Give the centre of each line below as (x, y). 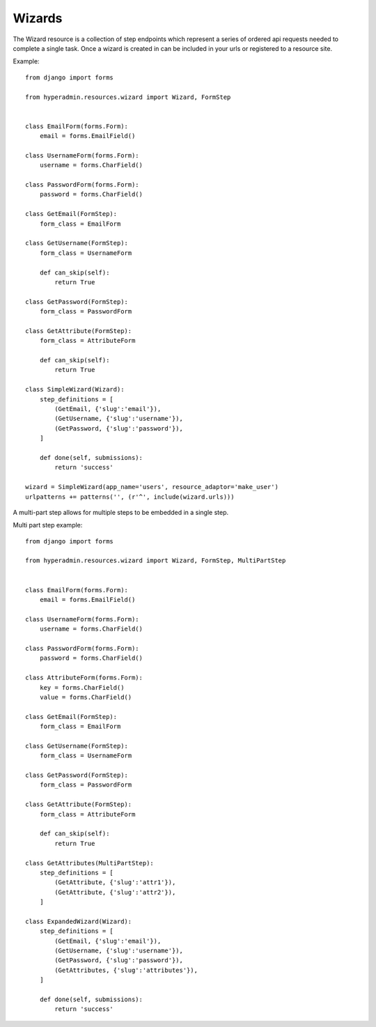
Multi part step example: (48, 525)
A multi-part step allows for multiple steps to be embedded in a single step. (121, 512)
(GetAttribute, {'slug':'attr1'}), (115, 882)
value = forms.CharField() (86, 697)
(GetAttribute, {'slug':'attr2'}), (115, 892)
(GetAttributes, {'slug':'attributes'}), (126, 970)
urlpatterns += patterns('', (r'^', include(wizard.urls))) (130, 497)
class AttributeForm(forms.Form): (84, 678)
